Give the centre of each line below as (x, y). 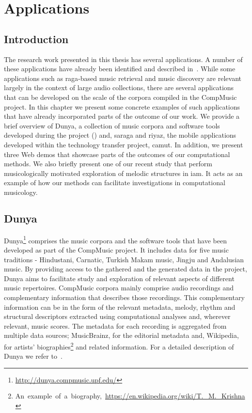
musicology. (21, 192)
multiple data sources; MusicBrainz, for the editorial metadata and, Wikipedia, (121, 335)
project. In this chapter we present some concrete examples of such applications (122, 106)
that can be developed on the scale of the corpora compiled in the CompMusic (120, 97)
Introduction (36, 39)
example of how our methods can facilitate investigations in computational (115, 183)
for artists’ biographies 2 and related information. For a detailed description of (119, 346)
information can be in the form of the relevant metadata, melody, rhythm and (120, 307)
